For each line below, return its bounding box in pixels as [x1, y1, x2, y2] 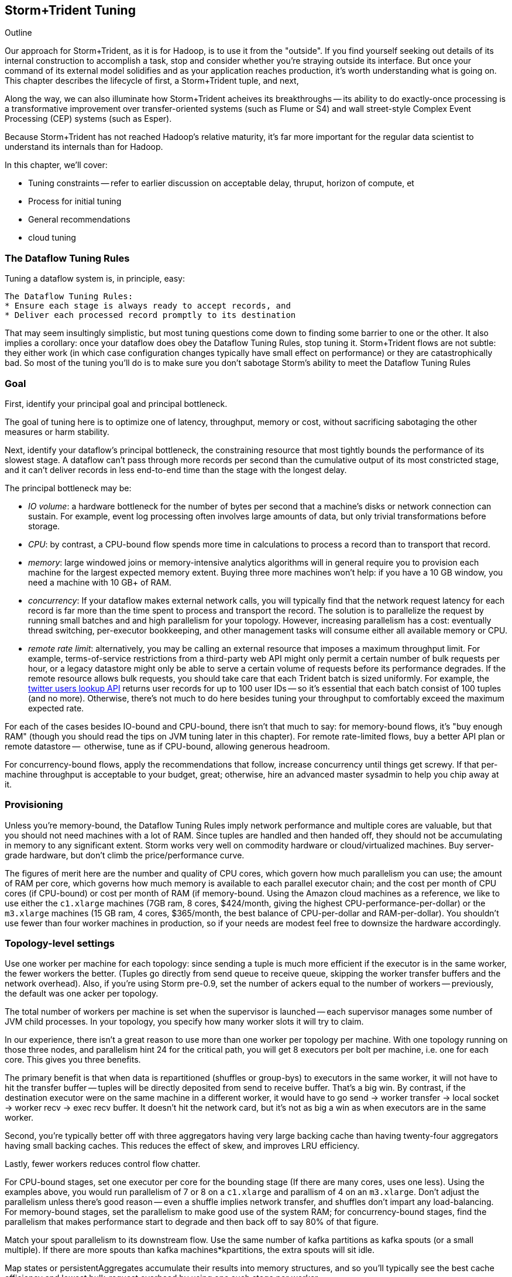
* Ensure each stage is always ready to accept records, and [5, 301, 291, 311]
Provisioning [5, 799, 63, 811]
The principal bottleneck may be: [5, 482, 132, 493]
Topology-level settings [5, 937, 115, 950]
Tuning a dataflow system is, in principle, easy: [5, 273, 185, 284]
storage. [28, 521, 60, 531]
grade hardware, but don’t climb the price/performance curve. [5, 850, 245, 860]
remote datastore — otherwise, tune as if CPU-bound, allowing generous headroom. [5, 741, 330, 751]
